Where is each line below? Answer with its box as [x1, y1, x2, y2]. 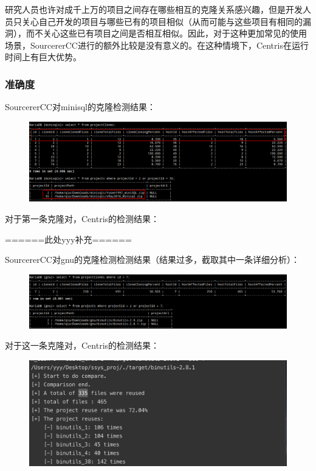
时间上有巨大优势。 [5, 51, 81, 63]
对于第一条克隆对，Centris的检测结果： [5, 212, 160, 225]
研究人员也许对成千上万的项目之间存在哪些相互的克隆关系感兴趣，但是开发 [5, 3, 303, 15]
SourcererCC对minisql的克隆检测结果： [5, 100, 156, 113]
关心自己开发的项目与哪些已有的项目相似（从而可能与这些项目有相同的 [21, 15, 303, 27]
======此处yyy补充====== [5, 232, 132, 245]
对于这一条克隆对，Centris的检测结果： [5, 339, 160, 352]
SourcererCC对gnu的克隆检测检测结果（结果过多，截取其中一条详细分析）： [5, 253, 300, 266]
